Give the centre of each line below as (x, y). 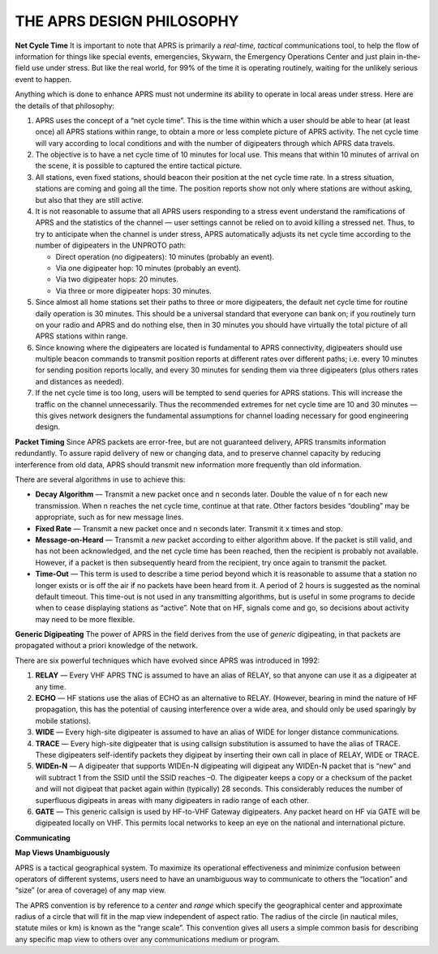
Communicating (43, 838)
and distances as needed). (80, 381)
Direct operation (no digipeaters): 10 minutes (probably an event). (165, 256)
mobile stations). (63, 720)
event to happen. (43, 79)
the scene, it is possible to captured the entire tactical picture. (139, 165)
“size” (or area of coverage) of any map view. (90, 890)
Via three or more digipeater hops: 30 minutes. (134, 290)
